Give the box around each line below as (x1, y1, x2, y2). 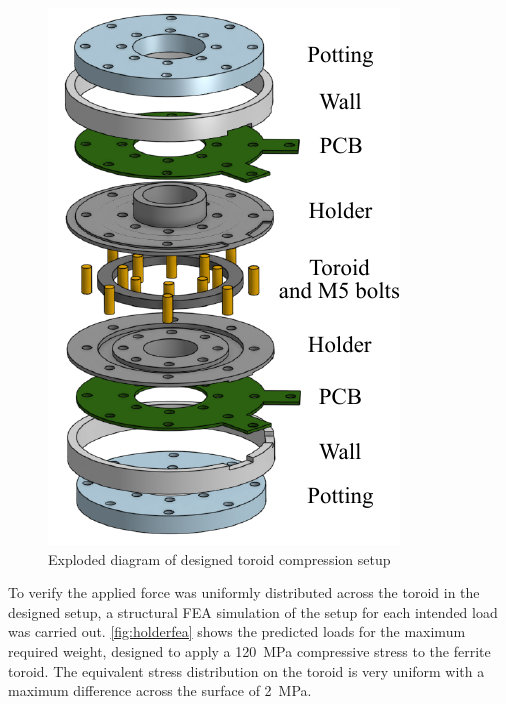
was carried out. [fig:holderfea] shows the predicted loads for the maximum (8, 621, 466, 642)
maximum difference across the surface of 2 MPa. (8, 680, 312, 701)
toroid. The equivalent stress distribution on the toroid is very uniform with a (8, 660, 485, 681)
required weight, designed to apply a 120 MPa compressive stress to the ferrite (8, 640, 491, 661)
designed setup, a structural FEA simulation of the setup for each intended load (8, 601, 498, 622)
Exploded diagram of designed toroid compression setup (48, 548, 391, 569)
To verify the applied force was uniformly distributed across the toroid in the (8, 582, 480, 603)
